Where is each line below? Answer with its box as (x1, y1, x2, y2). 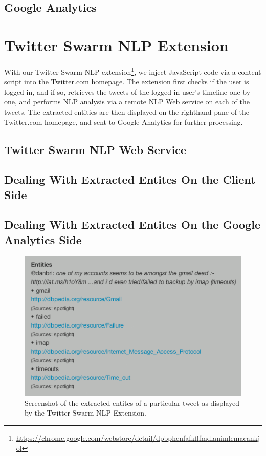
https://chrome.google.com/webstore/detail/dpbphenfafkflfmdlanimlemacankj (16, 432, 260, 443)
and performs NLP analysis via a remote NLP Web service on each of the (19, 96, 250, 107)
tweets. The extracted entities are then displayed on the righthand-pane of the (4, 106, 250, 117)
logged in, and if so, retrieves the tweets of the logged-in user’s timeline (4, 86, 228, 97)
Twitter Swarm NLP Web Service (4, 141, 186, 157)
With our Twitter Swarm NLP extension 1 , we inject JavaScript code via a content (4, 64, 261, 77)
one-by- (229, 86, 253, 97)
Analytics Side (4, 231, 82, 247)
